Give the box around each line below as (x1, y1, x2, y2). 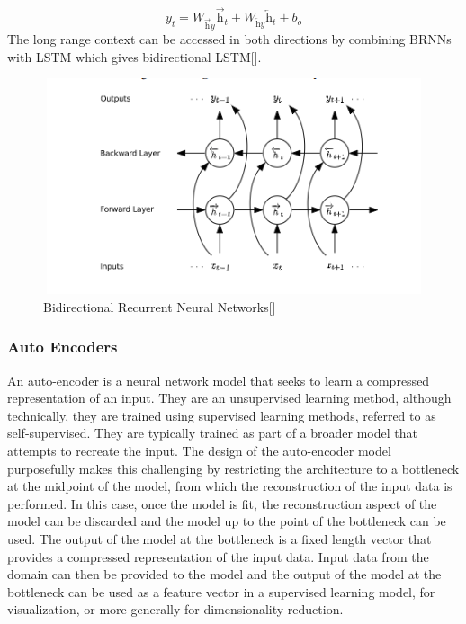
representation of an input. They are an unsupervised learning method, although (7, 388, 452, 407)
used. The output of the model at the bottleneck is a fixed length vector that (7, 529, 432, 548)
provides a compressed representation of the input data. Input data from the (7, 547, 429, 566)
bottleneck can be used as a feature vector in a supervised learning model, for (7, 582, 435, 601)
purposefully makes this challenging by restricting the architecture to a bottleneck (7, 459, 460, 477)
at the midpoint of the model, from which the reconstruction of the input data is (7, 477, 453, 495)
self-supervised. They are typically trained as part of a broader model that (7, 423, 417, 442)
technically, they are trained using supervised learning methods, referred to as (7, 406, 436, 424)
